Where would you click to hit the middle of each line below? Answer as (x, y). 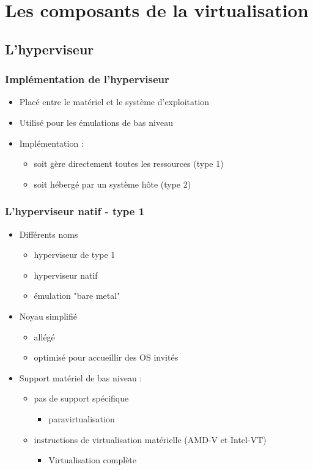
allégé (44, 336)
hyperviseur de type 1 (75, 255)
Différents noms (49, 234)
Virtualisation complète (93, 460)
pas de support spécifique (81, 398)
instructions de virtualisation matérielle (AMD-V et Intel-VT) (150, 439)
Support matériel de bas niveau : (81, 377)
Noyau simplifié (48, 316)
